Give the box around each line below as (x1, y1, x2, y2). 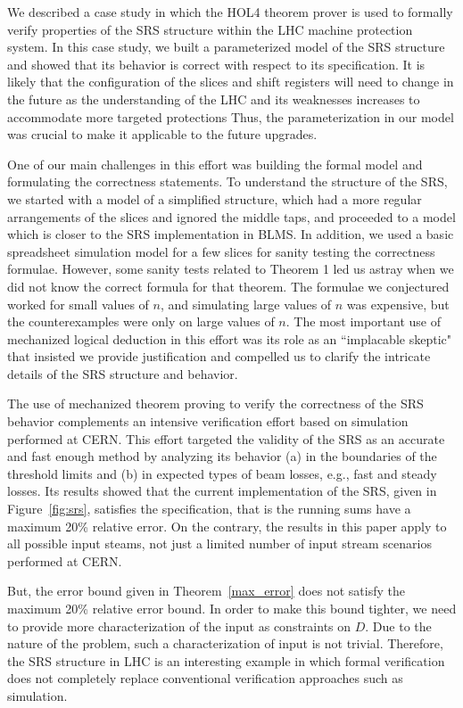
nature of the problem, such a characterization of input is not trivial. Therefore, (7, 634, 443, 653)
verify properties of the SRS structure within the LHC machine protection (7, 20, 413, 38)
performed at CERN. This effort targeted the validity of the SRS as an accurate (7, 429, 445, 448)
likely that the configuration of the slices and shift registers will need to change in (7, 72, 454, 91)
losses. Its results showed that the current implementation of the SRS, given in (7, 482, 437, 500)
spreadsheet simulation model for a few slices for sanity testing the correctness (7, 242, 435, 260)
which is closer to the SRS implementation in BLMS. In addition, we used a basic (7, 225, 454, 243)
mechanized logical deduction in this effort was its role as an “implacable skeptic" (7, 329, 451, 348)
